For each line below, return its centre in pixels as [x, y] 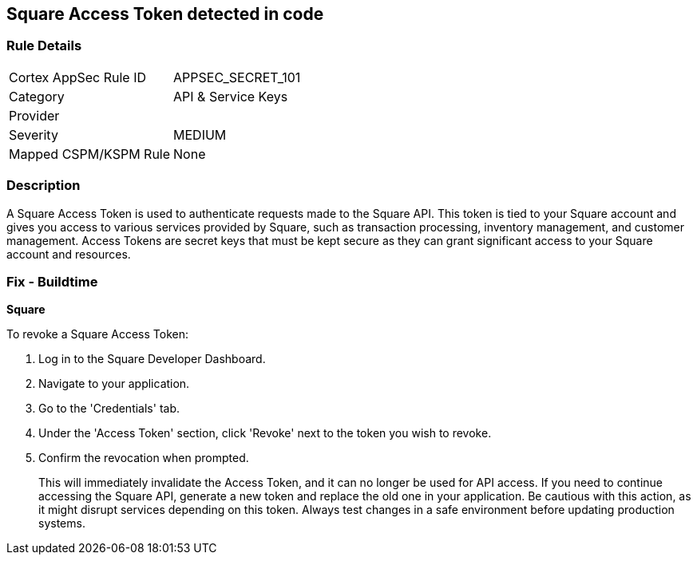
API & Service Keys [231, 96]
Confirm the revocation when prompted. [144, 458]
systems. [62, 523]
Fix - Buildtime [52, 281]
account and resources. [69, 254]
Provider [34, 115]
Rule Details [44, 46]
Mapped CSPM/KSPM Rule [90, 154]
